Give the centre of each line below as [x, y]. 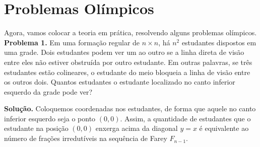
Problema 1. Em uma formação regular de [72, 42]
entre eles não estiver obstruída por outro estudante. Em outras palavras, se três [128, 62]
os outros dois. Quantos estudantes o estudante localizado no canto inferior [120, 82]
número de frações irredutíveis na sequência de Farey [86, 138]
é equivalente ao [224, 128]
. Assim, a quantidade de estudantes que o [185, 118]
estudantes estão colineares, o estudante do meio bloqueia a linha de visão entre [127, 72]
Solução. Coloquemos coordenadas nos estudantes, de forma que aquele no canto [130, 108]
